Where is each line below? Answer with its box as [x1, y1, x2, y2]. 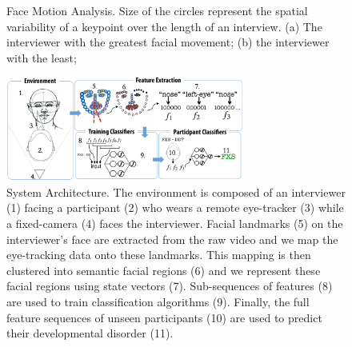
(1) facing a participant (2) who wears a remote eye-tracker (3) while [6, 199, 344, 216]
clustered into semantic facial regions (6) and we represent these [6, 261, 321, 278]
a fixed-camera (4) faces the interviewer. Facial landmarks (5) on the [6, 215, 343, 231]
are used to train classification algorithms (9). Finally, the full [6, 293, 310, 309]
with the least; [6, 49, 77, 66]
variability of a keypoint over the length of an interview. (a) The [6, 18, 322, 34]
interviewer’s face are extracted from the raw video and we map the [6, 230, 338, 247]
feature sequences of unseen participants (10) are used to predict [6, 309, 322, 325]
